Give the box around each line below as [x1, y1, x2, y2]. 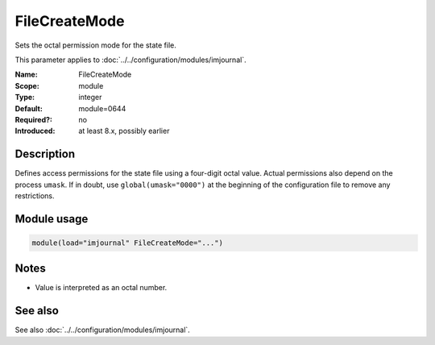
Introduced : [14, 126, 56, 136]
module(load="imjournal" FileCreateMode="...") [31, 238, 223, 247]
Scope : [14, 81, 39, 90]
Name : [14, 69, 38, 80]
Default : [14, 103, 43, 113]
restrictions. [14, 190, 56, 201]
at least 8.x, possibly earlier [78, 126, 170, 136]
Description [14, 148, 76, 161]
